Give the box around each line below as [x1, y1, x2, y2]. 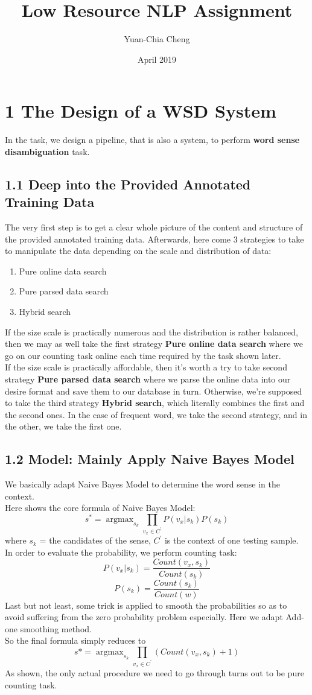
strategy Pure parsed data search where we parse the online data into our [5, 372, 291, 385]
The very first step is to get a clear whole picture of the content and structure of [5, 221, 303, 233]
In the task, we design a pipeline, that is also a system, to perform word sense [5, 133, 300, 146]
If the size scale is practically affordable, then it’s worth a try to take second [5, 361, 287, 373]
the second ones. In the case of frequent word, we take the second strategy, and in [5, 408, 307, 420]
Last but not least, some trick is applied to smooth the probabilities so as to [5, 598, 287, 611]
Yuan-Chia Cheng [124, 33, 190, 45]
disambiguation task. [5, 145, 90, 157]
